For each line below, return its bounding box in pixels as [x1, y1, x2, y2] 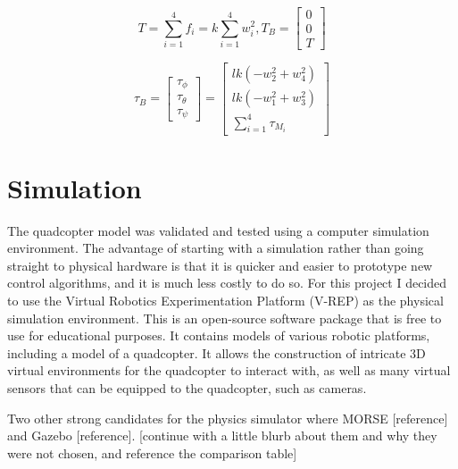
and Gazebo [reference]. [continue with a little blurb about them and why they [7, 426, 437, 445]
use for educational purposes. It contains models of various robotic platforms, [7, 326, 430, 345]
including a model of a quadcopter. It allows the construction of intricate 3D [7, 343, 426, 362]
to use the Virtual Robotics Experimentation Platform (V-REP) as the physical [7, 291, 444, 309]
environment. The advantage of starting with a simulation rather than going [7, 239, 424, 257]
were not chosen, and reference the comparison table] [7, 443, 297, 462]
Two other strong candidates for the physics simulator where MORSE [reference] [7, 408, 448, 427]
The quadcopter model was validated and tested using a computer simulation [7, 221, 429, 239]
